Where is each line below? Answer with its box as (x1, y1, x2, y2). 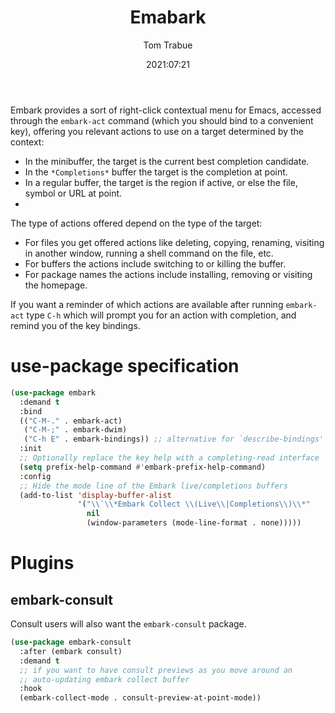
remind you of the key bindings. (10, 319, 141, 331)
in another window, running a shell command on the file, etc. (24, 247, 274, 259)
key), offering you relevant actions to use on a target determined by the (10, 125, 305, 137)
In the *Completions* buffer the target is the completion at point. (24, 166, 288, 178)
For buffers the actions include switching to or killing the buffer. (24, 257, 287, 270)
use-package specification (10, 355, 240, 378)
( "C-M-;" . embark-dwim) (23, 425, 128, 435)
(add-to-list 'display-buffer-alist (19, 490, 172, 500)
